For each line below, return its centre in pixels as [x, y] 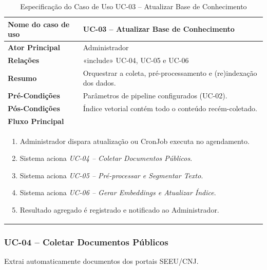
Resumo [22, 78]
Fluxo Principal [36, 121]
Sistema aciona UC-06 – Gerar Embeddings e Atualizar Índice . [118, 192]
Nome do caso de [39, 24]
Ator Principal [34, 47]
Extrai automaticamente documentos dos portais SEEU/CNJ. [101, 261]
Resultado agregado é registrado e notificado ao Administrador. [119, 210]
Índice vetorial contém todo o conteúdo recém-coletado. [170, 108]
